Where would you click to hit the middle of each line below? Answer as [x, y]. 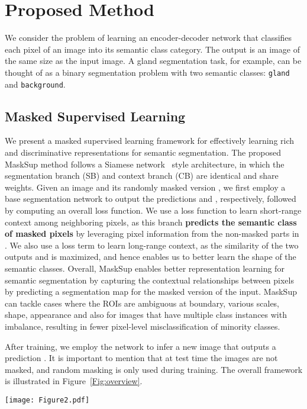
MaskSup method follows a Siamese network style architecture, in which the [145, 164]
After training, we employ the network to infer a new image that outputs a [140, 346]
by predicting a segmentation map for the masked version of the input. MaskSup [151, 292]
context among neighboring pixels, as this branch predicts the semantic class [151, 222]
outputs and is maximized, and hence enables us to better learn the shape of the [151, 257]
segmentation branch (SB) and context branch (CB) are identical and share [142, 175]
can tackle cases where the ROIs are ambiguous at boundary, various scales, [142, 303]
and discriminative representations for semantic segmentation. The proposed [143, 152]
